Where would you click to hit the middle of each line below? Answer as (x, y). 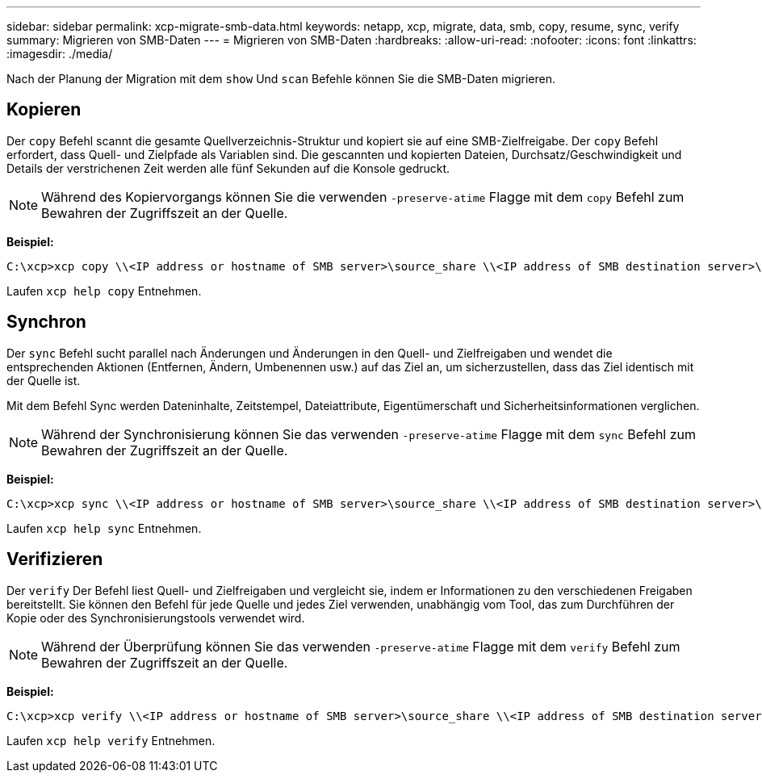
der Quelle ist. (44, 380)
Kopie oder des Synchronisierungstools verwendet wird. (156, 618)
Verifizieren (55, 559)
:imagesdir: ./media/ (60, 54)
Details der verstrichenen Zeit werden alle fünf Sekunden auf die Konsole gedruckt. (228, 168)
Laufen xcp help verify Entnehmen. (111, 740)
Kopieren (44, 110)
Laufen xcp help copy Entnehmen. (104, 291)
